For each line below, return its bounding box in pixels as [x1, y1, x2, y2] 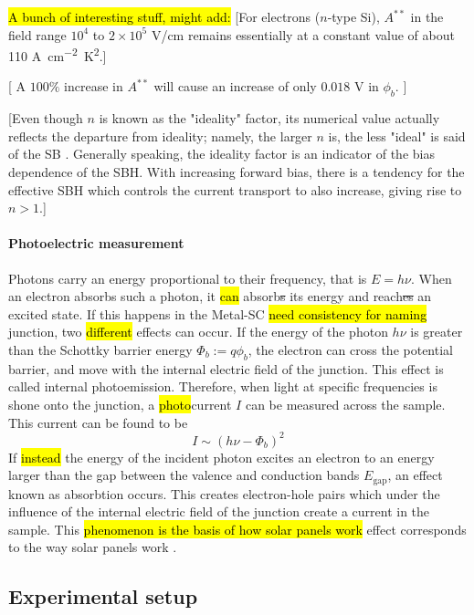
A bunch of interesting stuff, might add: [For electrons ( [8, 7, 321, 26]
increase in [64, 77, 123, 96]
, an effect [387, 465, 443, 485]
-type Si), [327, 7, 380, 26]
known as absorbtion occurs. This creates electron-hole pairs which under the [8, 484, 440, 503]
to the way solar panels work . [8, 537, 177, 557]
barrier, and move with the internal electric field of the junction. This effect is [8, 359, 444, 378]
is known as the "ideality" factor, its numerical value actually [99, 109, 440, 128]
